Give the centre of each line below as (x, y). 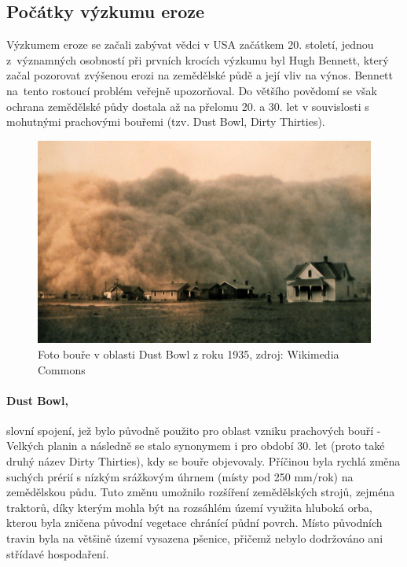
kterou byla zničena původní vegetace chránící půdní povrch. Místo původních (194, 523)
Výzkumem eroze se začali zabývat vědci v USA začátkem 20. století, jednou (190, 44)
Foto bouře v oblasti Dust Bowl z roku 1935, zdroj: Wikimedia (189, 353)
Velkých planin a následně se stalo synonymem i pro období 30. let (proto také (196, 445)
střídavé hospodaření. (58, 553)
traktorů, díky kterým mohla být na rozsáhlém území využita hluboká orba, (189, 507)
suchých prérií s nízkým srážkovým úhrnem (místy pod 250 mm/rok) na (180, 476)
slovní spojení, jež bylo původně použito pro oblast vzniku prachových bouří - (194, 430)
